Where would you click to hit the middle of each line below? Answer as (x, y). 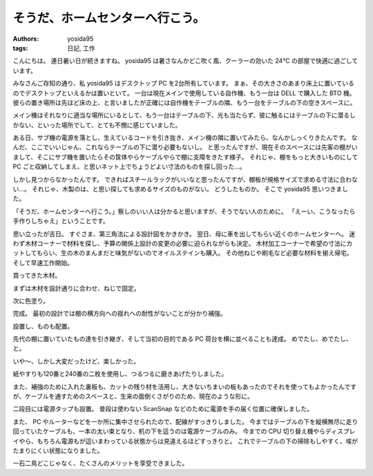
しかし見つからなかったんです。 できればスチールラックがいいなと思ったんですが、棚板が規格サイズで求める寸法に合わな (185, 179)
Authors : (26, 39)
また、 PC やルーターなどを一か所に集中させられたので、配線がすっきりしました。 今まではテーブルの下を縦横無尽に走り (185, 421)
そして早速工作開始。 (43, 263)
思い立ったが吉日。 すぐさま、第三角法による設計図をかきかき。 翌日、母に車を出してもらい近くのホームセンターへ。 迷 (184, 234)
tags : (20, 48)
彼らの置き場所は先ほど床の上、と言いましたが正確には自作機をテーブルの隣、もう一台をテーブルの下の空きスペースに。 (184, 102)
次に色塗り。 (31, 301)
